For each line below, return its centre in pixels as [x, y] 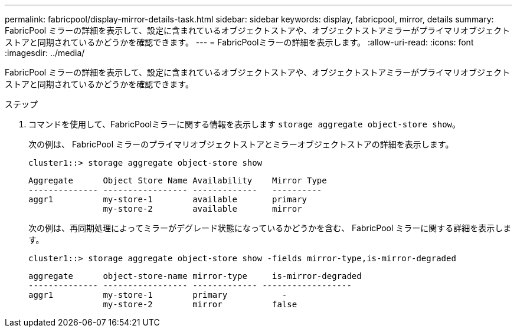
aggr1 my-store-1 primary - [158, 295]
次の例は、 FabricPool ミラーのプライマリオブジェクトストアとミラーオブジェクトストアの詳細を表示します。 [241, 144]
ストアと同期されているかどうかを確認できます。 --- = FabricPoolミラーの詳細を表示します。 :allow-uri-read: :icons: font [239, 42]
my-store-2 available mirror [202, 209]
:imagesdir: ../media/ [45, 53]
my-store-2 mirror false [200, 304]
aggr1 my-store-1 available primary [168, 199]
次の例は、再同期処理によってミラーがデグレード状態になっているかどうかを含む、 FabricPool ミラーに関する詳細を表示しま [270, 228]
